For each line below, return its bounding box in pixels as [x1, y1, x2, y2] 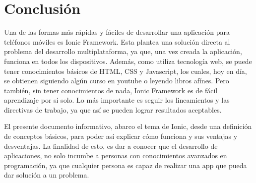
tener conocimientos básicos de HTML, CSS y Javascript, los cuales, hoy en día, [4, 65, 247, 76]
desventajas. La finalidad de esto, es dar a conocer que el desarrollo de [4, 140, 218, 151]
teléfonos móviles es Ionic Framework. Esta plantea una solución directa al [4, 36, 230, 47]
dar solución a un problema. [4, 170, 89, 180]
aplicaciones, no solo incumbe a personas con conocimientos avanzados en [4, 150, 227, 161]
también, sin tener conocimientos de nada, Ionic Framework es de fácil [4, 85, 218, 95]
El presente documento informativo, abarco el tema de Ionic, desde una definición [4, 121, 252, 131]
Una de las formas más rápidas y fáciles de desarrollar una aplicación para [4, 27, 230, 37]
